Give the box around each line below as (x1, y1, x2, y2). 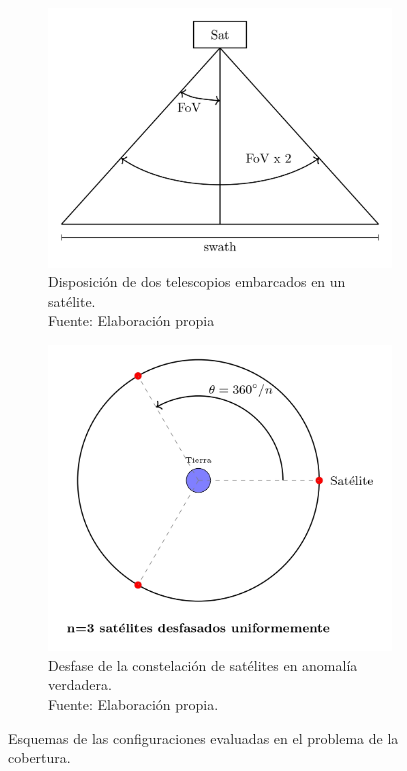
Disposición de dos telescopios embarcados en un (48, 271, 346, 292)
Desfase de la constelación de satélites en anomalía (48, 654, 358, 675)
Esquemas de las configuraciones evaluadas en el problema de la (8, 727, 399, 748)
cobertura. (8, 747, 71, 768)
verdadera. (48, 674, 112, 695)
